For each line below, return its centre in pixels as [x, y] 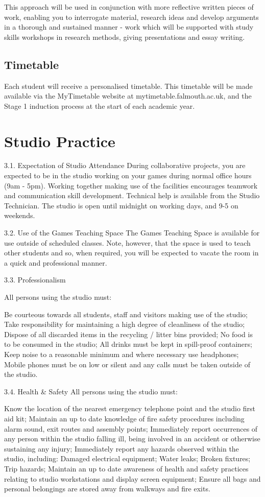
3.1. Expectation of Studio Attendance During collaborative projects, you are [125, 165]
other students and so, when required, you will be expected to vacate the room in [131, 253]
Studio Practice [60, 141]
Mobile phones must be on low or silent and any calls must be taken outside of [127, 364]
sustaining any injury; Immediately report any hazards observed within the [122, 448]
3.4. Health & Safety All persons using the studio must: [91, 391]
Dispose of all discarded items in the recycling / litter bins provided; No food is [128, 334]
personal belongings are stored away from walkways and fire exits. [107, 489]
